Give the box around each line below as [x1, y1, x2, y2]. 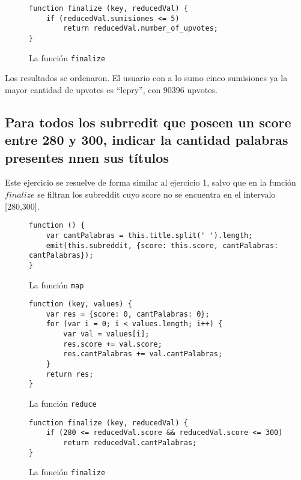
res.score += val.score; [63, 339, 162, 348]
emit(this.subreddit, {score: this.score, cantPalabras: [46, 241, 279, 250]
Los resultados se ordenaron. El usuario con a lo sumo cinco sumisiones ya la [5, 71, 288, 84]
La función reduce [29, 397, 97, 410]
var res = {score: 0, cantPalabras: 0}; [46, 309, 210, 318]
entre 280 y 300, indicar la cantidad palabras [5, 130, 288, 149]
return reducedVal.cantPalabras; [63, 439, 197, 448]
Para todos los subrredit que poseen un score [5, 112, 291, 131]
